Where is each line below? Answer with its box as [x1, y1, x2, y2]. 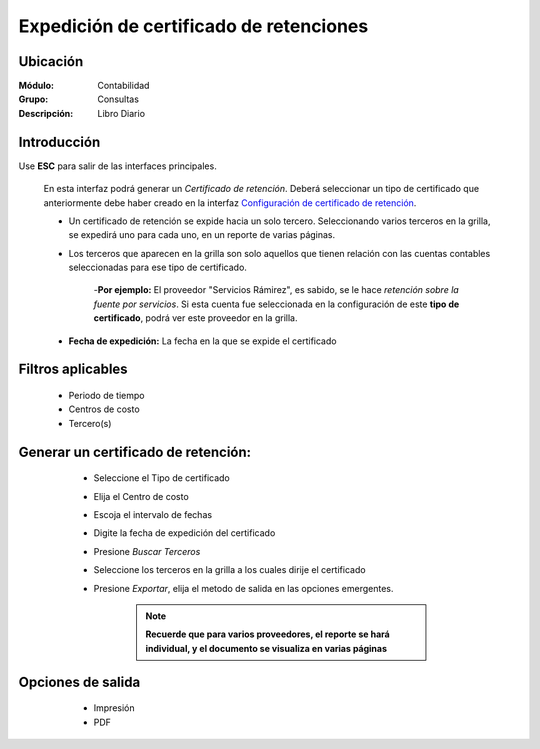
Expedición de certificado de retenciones [18, 15, 369, 37]
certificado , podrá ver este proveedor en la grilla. [93, 312, 298, 324]
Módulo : [18, 80, 55, 92]
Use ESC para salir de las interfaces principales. [18, 160, 217, 172]
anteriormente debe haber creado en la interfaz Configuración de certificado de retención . [43, 196, 417, 209]
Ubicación [18, 53, 84, 70]
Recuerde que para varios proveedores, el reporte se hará [145, 628, 390, 640]
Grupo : [18, 93, 49, 105]
